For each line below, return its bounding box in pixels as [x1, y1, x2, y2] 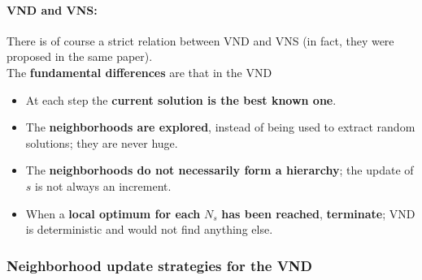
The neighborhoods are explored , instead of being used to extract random [25, 118, 415, 136]
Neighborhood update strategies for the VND [7, 255, 313, 275]
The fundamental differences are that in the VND [7, 63, 272, 80]
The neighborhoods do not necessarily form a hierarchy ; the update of [25, 162, 414, 179]
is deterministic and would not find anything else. [25, 221, 273, 238]
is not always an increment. [35, 177, 172, 194]
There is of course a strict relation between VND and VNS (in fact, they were [7, 32, 394, 49]
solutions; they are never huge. [25, 134, 178, 151]
